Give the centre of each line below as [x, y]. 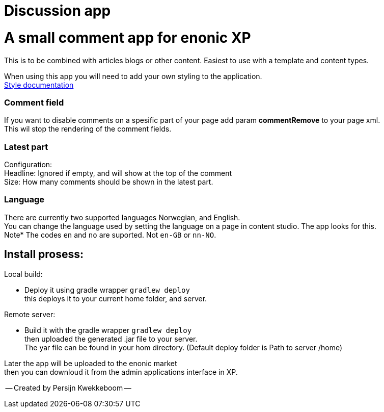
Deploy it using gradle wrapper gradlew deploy [107, 290]
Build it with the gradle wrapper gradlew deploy [108, 330]
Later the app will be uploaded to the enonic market [91, 363]
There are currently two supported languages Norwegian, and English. [122, 217]
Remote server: [30, 314]
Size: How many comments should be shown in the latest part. [109, 182]
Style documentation [39, 85]
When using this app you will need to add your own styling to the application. [133, 76]
